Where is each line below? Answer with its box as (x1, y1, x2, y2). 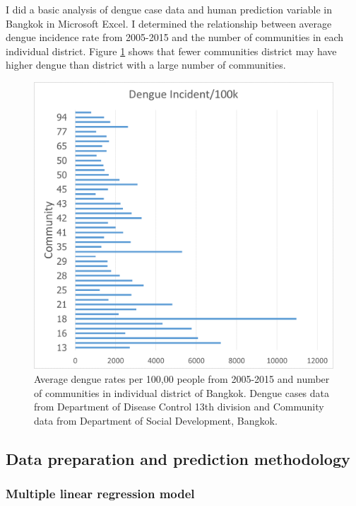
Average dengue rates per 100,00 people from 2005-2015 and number (34, 371, 330, 386)
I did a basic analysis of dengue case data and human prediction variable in (6, 2, 333, 16)
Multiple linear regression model (6, 485, 195, 502)
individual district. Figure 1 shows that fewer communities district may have (6, 43, 337, 58)
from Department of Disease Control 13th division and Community (34, 399, 324, 414)
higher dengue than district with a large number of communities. (6, 57, 286, 72)
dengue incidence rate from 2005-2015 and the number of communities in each (6, 30, 344, 45)
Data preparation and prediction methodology (6, 447, 350, 469)
